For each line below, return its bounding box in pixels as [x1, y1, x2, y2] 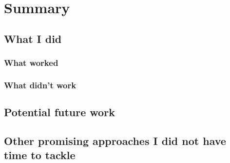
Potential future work [4, 104, 115, 120]
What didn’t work [4, 79, 77, 91]
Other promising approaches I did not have [4, 133, 226, 148]
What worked [4, 57, 58, 69]
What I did [4, 31, 62, 46]
